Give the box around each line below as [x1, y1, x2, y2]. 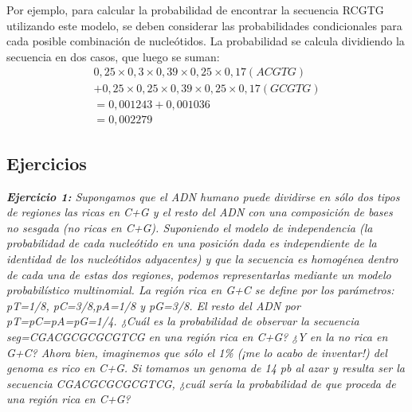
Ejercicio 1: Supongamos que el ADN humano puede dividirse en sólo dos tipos [6, 188, 400, 204]
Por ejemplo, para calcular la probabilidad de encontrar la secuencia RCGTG [6, 2, 384, 17]
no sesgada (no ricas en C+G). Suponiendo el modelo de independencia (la [6, 219, 373, 235]
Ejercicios [6, 150, 87, 175]
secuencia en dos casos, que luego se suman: [6, 48, 220, 64]
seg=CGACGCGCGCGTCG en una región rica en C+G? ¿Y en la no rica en [6, 328, 388, 345]
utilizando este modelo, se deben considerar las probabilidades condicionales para [6, 17, 402, 33]
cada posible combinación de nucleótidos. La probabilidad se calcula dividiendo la [6, 33, 405, 49]
